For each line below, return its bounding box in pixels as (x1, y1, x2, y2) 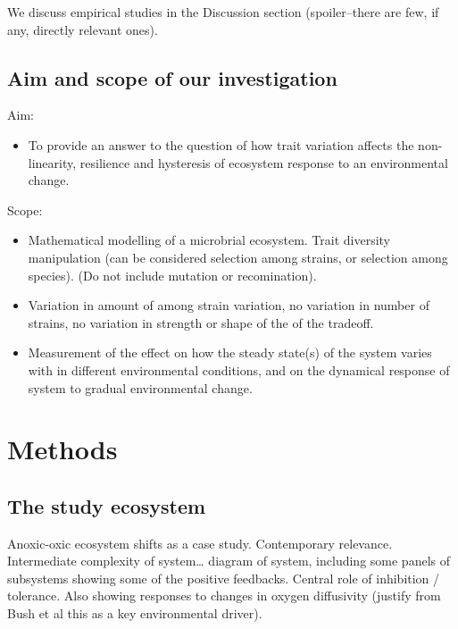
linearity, (28, 153, 77, 172)
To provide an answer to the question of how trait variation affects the (28, 135, 414, 154)
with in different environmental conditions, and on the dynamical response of (28, 360, 450, 379)
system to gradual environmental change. (28, 378, 253, 397)
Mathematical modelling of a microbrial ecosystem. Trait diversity (28, 231, 391, 249)
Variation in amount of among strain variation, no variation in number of (28, 296, 429, 314)
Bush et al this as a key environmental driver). (7, 604, 262, 623)
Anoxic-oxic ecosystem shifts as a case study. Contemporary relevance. (7, 533, 393, 552)
